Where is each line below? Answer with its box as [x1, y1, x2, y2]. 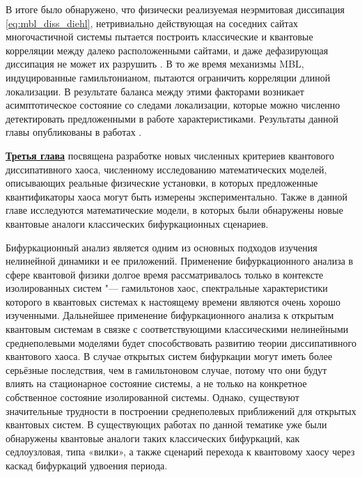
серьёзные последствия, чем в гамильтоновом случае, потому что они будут [6, 362, 327, 377]
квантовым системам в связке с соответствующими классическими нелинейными [6, 322, 349, 336]
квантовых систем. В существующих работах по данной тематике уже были [6, 417, 327, 432]
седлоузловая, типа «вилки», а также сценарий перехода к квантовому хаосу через [6, 444, 355, 459]
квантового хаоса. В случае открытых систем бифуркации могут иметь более [6, 349, 333, 363]
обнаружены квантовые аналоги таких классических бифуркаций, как [6, 430, 300, 445]
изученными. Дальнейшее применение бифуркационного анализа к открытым [6, 308, 334, 322]
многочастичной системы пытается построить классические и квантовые [6, 29, 313, 44]
